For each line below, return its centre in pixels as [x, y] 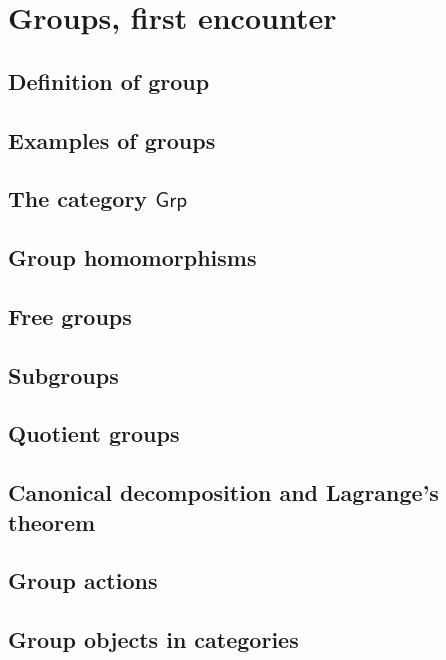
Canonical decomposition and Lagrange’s [223, 492]
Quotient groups [94, 433]
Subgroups [63, 374]
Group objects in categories [153, 639]
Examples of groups [112, 139]
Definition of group [109, 80]
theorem [52, 521]
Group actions [83, 580]
